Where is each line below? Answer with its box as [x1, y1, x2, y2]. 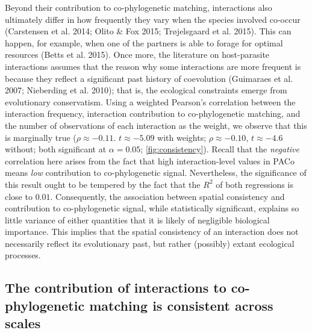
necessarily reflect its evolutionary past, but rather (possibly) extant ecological [5, 237, 295, 249]
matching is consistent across [89, 296, 273, 314]
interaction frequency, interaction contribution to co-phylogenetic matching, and [5, 107, 301, 120]
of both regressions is [216, 178, 293, 190]
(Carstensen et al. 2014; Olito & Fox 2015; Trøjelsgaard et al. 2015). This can [5, 25, 292, 37]
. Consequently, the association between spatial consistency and [50, 190, 285, 202]
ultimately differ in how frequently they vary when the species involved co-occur [5, 13, 301, 25]
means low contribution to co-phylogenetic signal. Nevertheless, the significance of [5, 166, 307, 179]
